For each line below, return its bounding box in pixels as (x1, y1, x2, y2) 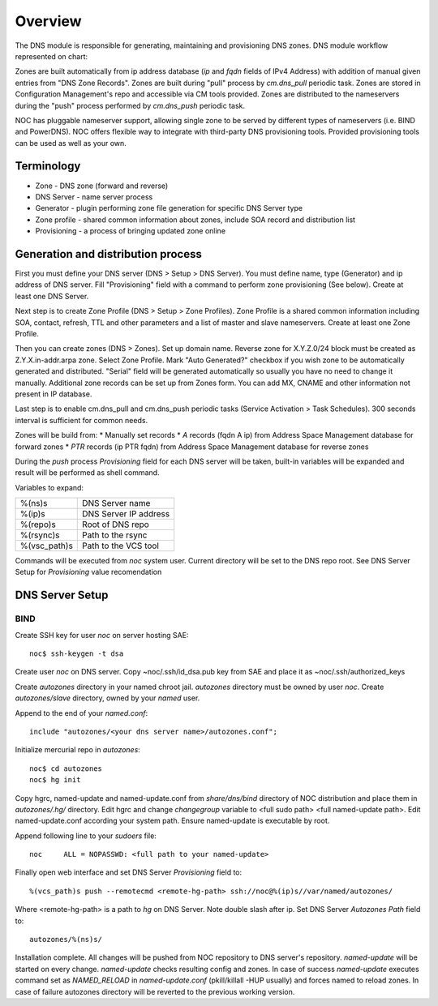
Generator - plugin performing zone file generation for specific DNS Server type (35, 203, 303, 213)
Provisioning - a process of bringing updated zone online (35, 226, 226, 236)
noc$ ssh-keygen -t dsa (29, 649, 124, 658)
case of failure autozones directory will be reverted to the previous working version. (15, 987, 295, 996)
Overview (15, 12, 82, 30)
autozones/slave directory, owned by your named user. (15, 693, 200, 703)
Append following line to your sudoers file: (15, 831, 157, 841)
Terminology (15, 159, 81, 173)
